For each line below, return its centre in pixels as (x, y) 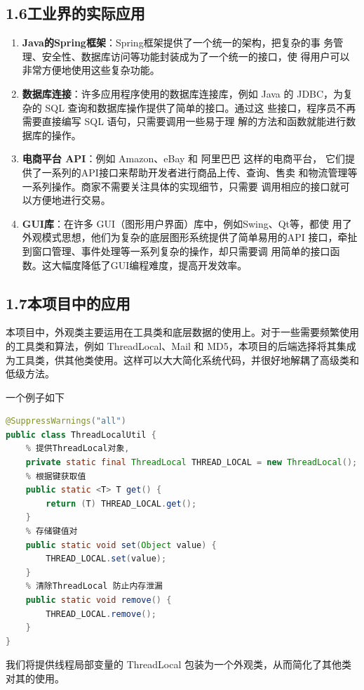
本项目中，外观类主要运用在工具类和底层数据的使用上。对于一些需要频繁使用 (182, 332)
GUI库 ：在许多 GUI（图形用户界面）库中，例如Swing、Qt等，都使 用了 (187, 223)
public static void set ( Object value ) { (121, 545)
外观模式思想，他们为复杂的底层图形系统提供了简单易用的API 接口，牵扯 (190, 237)
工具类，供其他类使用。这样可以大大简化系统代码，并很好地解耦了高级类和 (187, 359)
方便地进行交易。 (71, 200)
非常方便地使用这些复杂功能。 (91, 70)
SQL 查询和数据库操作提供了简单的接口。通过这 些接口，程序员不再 (201, 107)
